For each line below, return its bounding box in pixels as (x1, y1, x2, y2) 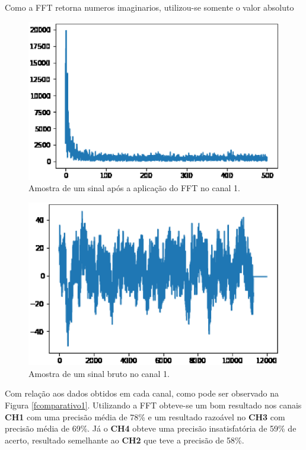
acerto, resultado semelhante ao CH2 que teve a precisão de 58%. (5, 433, 244, 446)
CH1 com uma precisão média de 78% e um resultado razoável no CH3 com (5, 410, 285, 423)
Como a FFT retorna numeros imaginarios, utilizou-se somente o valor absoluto (5, 1, 294, 13)
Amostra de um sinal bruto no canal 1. (28, 367, 170, 379)
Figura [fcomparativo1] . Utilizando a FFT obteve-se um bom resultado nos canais (5, 398, 302, 411)
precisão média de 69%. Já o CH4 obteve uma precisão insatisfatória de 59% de (5, 422, 297, 435)
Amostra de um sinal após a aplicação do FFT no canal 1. (28, 182, 240, 194)
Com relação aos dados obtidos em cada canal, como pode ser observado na (5, 387, 279, 400)
